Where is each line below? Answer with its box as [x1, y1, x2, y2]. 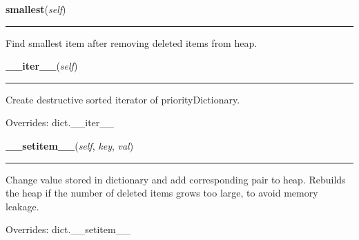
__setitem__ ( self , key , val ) [6, 138, 134, 152]
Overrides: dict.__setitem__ [6, 222, 130, 237]
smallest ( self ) [6, 2, 66, 16]
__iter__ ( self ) [6, 59, 78, 73]
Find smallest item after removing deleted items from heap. [6, 35, 258, 50]
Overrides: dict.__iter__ [6, 115, 115, 130]
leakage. [6, 199, 39, 213]
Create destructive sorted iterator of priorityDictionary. [6, 92, 240, 106]
